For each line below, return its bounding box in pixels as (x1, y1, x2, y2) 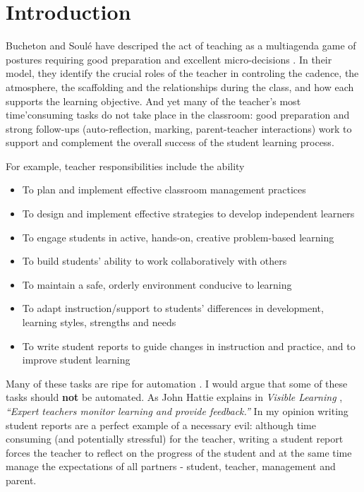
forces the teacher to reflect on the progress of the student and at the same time (6, 445, 352, 460)
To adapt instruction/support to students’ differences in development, (22, 301, 324, 316)
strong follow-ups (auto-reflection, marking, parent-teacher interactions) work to (6, 121, 352, 136)
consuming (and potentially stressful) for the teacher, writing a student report (6, 431, 344, 446)
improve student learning (22, 352, 131, 367)
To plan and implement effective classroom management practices (22, 182, 306, 197)
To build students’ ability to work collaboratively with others (22, 253, 287, 268)
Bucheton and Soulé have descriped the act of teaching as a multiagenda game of (6, 38, 356, 53)
